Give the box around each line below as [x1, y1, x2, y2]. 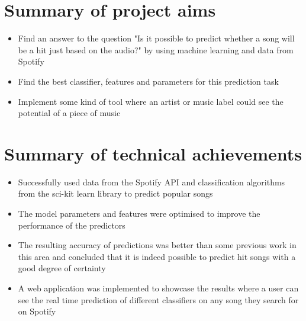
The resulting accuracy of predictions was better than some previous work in [18, 239, 297, 251]
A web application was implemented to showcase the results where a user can [18, 281, 299, 294]
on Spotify [18, 305, 56, 317]
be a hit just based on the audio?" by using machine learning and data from [18, 43, 294, 56]
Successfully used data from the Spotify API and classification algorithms [18, 175, 285, 188]
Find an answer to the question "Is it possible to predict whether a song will [18, 32, 295, 44]
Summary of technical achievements [4, 141, 302, 165]
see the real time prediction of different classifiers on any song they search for [18, 293, 299, 306]
